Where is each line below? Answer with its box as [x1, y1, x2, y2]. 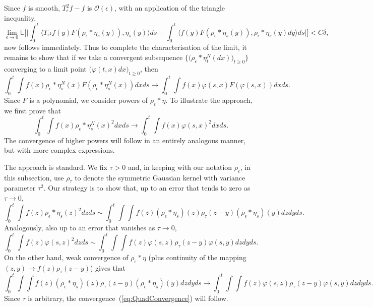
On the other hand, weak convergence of [4, 252, 129, 262]
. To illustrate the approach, [165, 94, 253, 105]
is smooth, [28, 3, 60, 13]
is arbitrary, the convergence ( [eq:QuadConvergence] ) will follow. [28, 292, 228, 303]
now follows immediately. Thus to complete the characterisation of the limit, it [4, 42, 247, 52]
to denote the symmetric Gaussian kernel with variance [75, 172, 245, 182]
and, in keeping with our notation [128, 161, 232, 172]
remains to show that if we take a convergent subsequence [4, 52, 183, 63]
